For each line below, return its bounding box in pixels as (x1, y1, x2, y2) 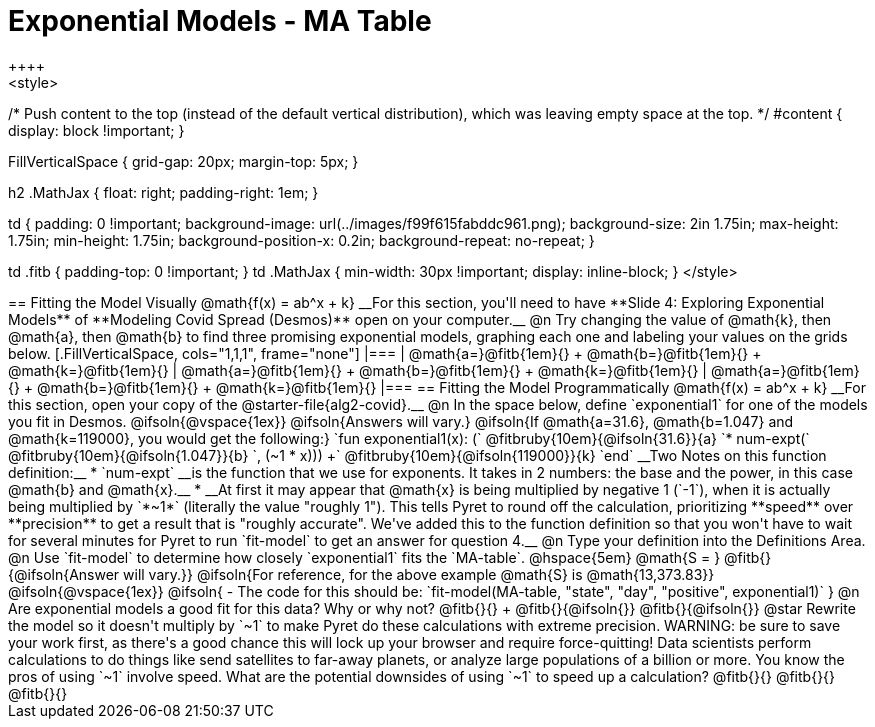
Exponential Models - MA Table (8, 4, 432, 38)
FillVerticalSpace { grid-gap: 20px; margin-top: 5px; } (8, 152, 359, 170)
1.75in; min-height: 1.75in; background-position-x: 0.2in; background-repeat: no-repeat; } (8, 231, 595, 249)
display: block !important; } (8, 121, 185, 139)
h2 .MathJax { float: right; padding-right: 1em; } (8, 183, 319, 201)
